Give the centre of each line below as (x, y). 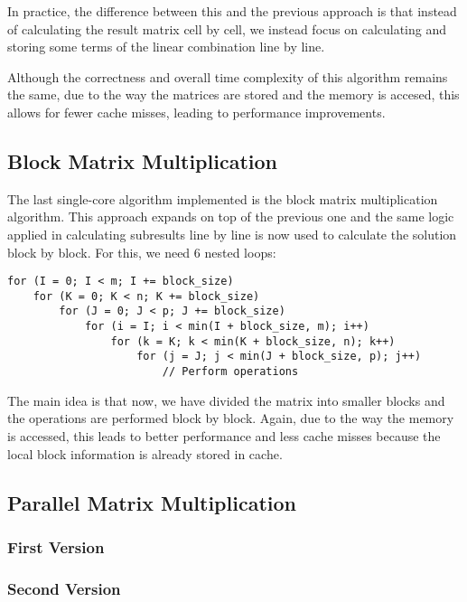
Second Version (64, 588)
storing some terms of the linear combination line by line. (166, 47)
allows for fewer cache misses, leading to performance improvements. (196, 112)
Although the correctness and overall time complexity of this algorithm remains (228, 76)
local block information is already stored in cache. (145, 453)
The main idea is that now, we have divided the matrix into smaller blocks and (226, 400)
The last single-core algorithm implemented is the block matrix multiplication (223, 198)
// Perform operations (230, 372)
